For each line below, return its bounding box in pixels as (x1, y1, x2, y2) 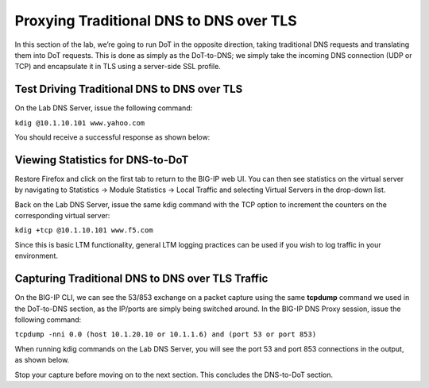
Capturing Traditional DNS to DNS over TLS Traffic (14, 272, 269, 286)
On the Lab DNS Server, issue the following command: (14, 103, 193, 113)
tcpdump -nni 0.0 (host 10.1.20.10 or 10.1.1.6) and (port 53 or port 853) (14, 330, 317, 339)
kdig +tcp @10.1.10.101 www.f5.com (14, 226, 154, 235)
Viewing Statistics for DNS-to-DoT (14, 153, 189, 167)
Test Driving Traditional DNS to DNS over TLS (14, 83, 243, 96)
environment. (14, 251, 59, 261)
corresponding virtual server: (14, 211, 110, 221)
